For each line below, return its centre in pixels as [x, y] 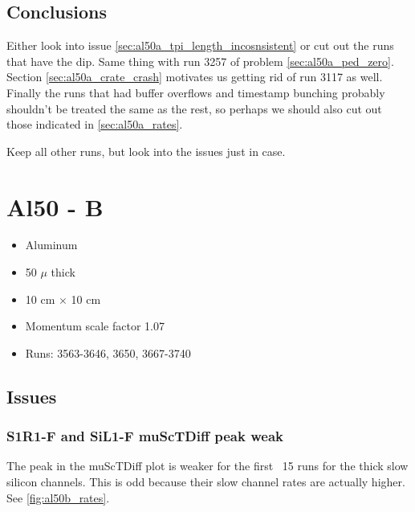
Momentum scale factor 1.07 [95, 326]
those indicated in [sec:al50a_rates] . [95, 124]
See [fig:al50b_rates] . [58, 497]
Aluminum [51, 245]
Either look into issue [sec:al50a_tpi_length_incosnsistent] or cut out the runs [200, 45]
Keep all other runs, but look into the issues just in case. [146, 151]
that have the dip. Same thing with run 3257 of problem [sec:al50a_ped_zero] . [200, 61]
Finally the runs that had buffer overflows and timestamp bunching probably [196, 92]
